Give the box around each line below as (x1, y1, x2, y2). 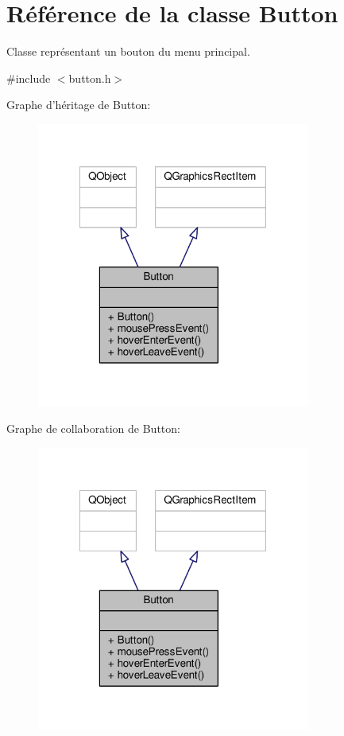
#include (6, 69, 51, 86)
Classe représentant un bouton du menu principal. (6, 43, 250, 60)
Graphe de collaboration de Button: (6, 420, 180, 437)
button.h (68, 69, 111, 86)
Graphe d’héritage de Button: (6, 96, 151, 113)
